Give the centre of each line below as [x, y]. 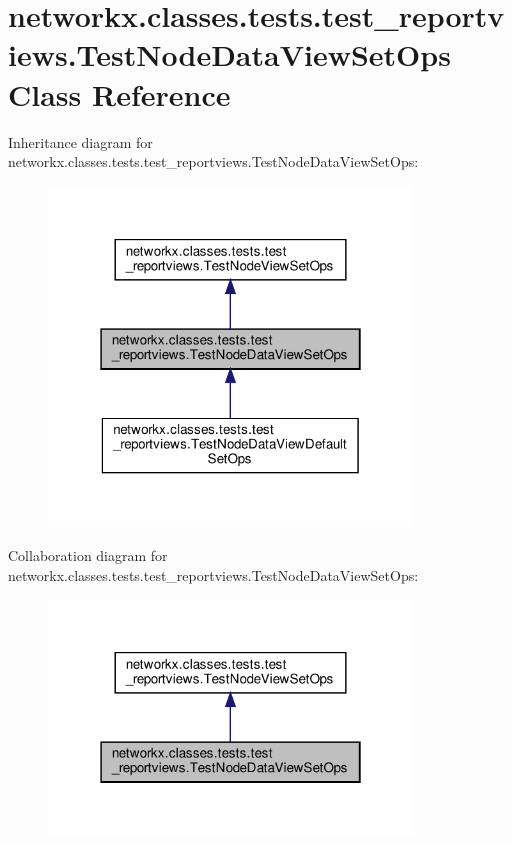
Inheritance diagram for [80, 141]
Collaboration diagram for [88, 554]
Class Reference [119, 93]
